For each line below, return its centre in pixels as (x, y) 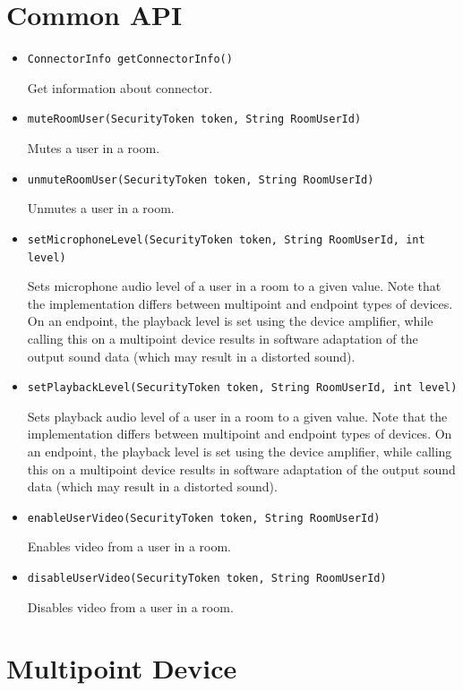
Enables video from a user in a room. (129, 546)
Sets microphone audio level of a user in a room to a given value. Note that (234, 286)
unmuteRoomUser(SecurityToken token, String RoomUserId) (201, 179)
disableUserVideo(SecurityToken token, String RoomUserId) (207, 579)
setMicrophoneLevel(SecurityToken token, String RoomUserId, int (226, 239)
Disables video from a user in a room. (130, 606)
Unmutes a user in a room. (101, 208)
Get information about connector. (120, 87)
